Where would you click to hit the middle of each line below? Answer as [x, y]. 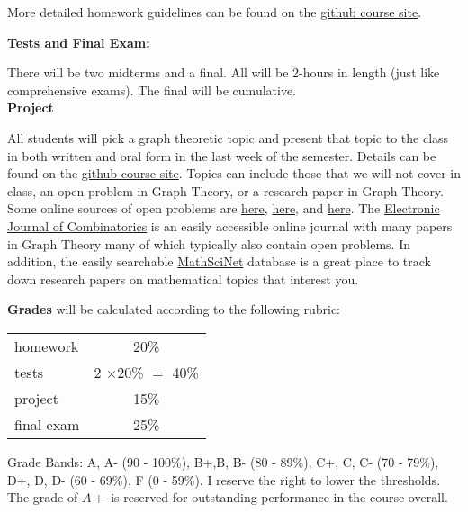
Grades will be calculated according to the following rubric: [174, 309]
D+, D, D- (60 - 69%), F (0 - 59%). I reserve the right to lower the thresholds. [224, 479]
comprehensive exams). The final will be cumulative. [152, 90]
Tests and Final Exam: [79, 42]
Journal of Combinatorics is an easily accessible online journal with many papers [230, 225]
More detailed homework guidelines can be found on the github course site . [215, 12]
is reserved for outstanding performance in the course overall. [279, 497]
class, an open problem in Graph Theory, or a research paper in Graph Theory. [225, 190]
